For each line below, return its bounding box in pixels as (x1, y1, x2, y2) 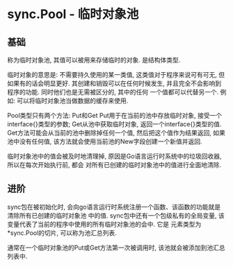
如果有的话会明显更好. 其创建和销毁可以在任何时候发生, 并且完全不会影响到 (7, 79, 221, 87)
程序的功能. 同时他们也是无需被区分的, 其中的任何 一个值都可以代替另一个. (7, 88, 219, 96)
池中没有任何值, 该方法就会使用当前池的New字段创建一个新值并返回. (7, 137, 202, 146)
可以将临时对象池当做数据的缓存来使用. (16, 96, 129, 105)
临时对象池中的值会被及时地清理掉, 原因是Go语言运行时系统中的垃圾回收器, (7, 152, 222, 160)
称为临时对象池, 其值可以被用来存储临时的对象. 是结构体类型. (7, 56, 181, 64)
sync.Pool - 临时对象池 (7, 6, 139, 22)
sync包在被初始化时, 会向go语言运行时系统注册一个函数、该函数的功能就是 (7, 203, 221, 211)
